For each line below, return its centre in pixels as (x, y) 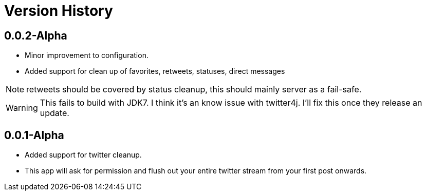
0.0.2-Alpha (36, 35)
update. (54, 113)
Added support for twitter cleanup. (83, 155)
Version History (59, 11)
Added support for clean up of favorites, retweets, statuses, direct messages (155, 71)
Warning (22, 108)
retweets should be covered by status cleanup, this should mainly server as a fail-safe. (194, 90)
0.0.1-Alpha (34, 135)
